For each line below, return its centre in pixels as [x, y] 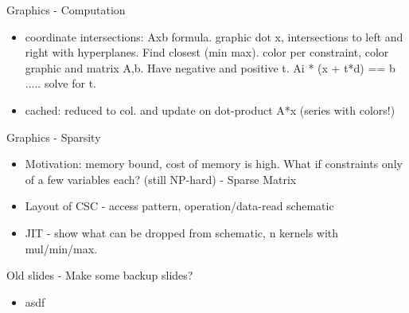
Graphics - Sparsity [54, 137]
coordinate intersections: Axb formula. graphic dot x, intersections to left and [214, 36]
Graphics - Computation [66, 10]
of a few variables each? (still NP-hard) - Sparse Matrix [161, 179]
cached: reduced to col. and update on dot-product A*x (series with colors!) [210, 110]
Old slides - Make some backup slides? [100, 275]
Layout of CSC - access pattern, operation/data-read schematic [179, 206]
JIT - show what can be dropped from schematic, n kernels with [182, 232]
